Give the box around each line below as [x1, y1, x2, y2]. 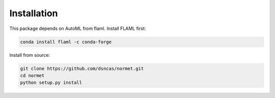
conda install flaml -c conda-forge [20, 39, 112, 45]
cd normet [20, 73, 45, 78]
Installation [9, 8, 58, 19]
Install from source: [9, 52, 50, 58]
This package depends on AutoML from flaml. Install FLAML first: [9, 25, 146, 31]
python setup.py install [20, 80, 82, 86]
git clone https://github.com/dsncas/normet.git [20, 66, 144, 71]
